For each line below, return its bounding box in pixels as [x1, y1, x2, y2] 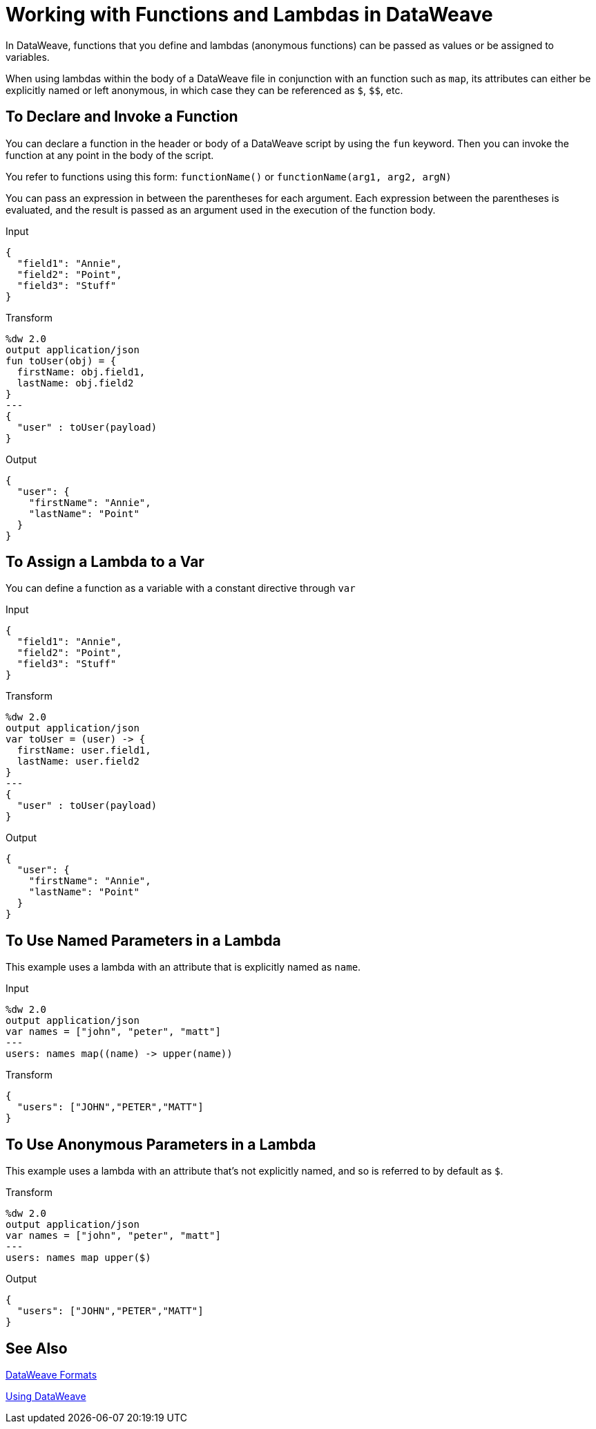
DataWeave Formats [6, 1368, 97, 1381]
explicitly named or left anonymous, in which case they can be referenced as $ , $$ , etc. [6, 84, 403, 96]
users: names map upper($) [6, 1252, 151, 1264]
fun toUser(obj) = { [6, 355, 117, 366]
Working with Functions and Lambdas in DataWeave [6, 3, 493, 26]
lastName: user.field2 [17, 756, 140, 767]
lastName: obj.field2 [17, 377, 134, 389]
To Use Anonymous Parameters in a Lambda [6, 1135, 316, 1153]
